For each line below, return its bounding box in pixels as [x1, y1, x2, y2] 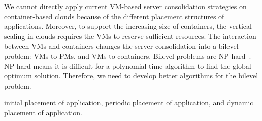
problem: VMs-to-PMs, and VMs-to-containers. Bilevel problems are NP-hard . [4, 50, 251, 61]
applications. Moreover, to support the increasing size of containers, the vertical [4, 21, 252, 31]
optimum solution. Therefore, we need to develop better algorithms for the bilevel [4, 70, 258, 81]
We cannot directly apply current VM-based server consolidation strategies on [4, 1, 247, 11]
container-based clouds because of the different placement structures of [4, 11, 224, 21]
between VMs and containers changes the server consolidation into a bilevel [4, 41, 239, 51]
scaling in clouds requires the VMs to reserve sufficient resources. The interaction [4, 30, 256, 41]
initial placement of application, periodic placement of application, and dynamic [4, 97, 253, 108]
